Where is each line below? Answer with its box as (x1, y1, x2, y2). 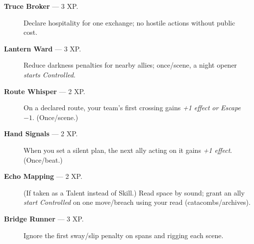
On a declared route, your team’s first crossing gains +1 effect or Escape (24, 102, 241, 113)
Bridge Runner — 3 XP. (4, 213, 84, 223)
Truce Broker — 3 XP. (4, 1, 78, 11)
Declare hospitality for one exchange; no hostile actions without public (24, 17, 235, 27)
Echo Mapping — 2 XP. (4, 171, 82, 181)
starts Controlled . (24, 69, 76, 79)
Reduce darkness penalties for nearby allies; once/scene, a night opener (24, 60, 237, 70)
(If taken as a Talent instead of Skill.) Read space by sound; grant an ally (24, 187, 245, 197)
